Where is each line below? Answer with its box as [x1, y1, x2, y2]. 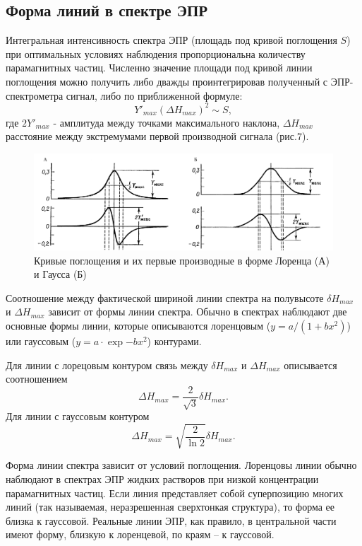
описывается [284, 357, 337, 372]
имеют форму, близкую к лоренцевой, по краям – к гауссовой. [6, 527, 274, 542]
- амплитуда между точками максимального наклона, [53, 115, 280, 129]
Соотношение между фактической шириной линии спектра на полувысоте [6, 290, 324, 305]
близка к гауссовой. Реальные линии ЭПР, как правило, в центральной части [6, 513, 337, 528]
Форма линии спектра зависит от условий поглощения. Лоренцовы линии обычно [6, 458, 357, 472]
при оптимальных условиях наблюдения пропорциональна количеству [6, 46, 306, 61]
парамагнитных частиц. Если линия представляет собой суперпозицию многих [6, 485, 344, 500]
